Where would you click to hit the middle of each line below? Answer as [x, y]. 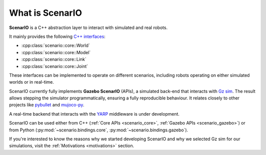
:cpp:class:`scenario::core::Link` [54, 60]
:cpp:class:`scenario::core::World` [56, 46]
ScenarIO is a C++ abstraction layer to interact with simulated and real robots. [88, 28]
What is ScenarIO [46, 13]
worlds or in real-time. [32, 82]
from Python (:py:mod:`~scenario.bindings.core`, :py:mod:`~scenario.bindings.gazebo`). [99, 130]
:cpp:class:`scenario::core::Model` [56, 52]
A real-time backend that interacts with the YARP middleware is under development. [94, 114]
